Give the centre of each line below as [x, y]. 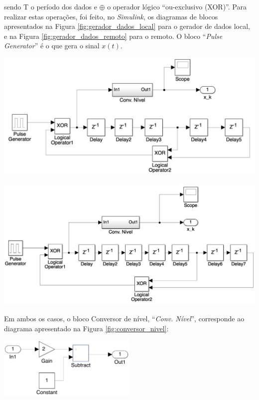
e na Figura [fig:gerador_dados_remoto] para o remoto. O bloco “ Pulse [113, 36]
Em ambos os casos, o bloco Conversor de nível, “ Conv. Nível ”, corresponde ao [124, 319]
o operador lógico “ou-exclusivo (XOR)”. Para [177, 6]
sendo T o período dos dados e [51, 6]
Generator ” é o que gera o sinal [52, 46]
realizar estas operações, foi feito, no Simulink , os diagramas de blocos [111, 16]
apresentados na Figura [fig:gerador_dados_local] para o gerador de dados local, [127, 26]
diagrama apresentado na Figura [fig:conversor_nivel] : [86, 328]
